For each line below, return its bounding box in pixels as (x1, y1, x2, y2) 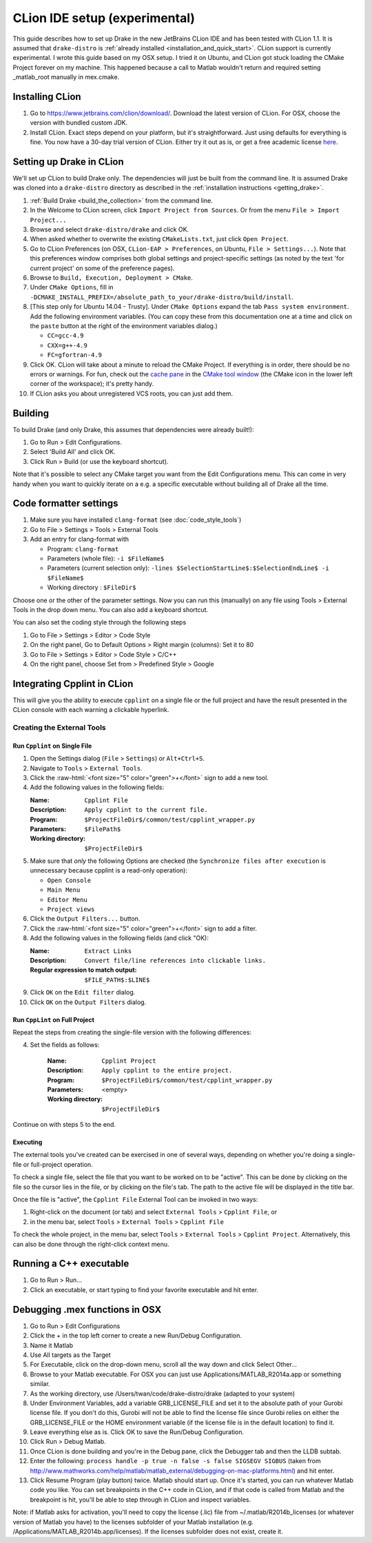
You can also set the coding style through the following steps (12, 618, 187, 626)
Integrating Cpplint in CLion (12, 677, 134, 689)
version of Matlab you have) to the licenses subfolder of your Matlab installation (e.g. (12, 1518, 254, 1526)
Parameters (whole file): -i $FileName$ (47, 555, 165, 563)
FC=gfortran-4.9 (47, 351, 103, 359)
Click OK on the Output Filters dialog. (30, 998, 147, 1006)
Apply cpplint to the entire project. (101, 1067, 233, 1074)
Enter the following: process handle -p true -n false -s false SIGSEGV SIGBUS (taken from (30, 1457, 322, 1465)
